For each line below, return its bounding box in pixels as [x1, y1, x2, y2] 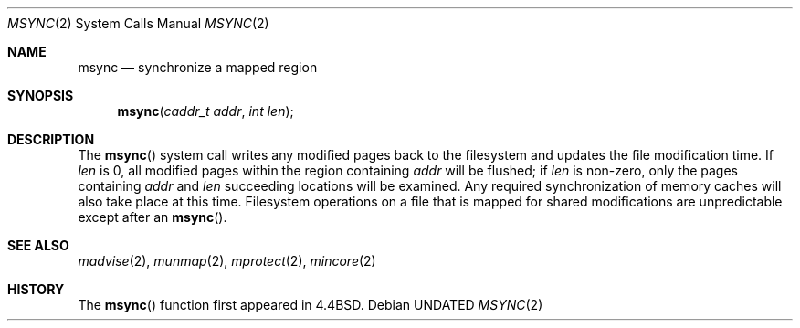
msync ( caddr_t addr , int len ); [117, 103, 294, 119]
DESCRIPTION [7, 132, 95, 147]
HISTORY [7, 281, 65, 297]
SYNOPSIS [7, 88, 74, 103]
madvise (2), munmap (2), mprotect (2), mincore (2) [78, 253, 376, 269]
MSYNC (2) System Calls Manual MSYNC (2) [7, 16, 269, 31]
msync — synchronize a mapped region [78, 59, 318, 75]
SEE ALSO [7, 238, 69, 253]
